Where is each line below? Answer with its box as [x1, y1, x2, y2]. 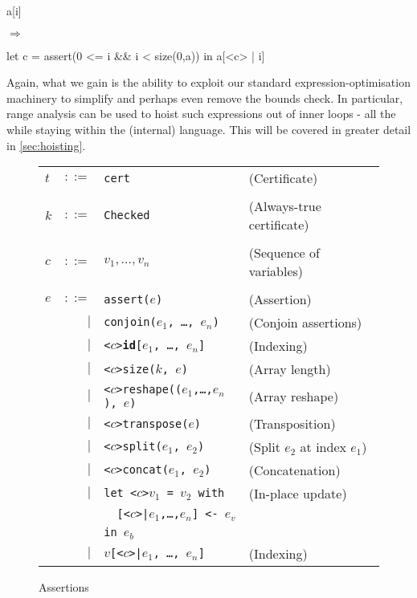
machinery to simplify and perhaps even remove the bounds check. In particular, [6, 89, 403, 106]
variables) [248, 262, 304, 281]
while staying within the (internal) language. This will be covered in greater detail [6, 120, 411, 137]
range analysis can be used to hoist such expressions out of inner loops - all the [6, 105, 396, 122]
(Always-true [248, 197, 321, 216]
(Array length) [248, 360, 331, 379]
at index [300, 437, 346, 457]
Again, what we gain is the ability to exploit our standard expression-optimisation [6, 74, 411, 91]
